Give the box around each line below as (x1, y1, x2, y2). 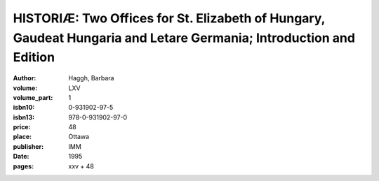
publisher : (13, 142, 44, 150)
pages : (13, 161, 34, 171)
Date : (13, 152, 29, 161)
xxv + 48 (68, 161, 94, 171)
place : (13, 133, 32, 141)
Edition (13, 50, 55, 66)
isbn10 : (13, 103, 35, 112)
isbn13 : (13, 113, 35, 122)
